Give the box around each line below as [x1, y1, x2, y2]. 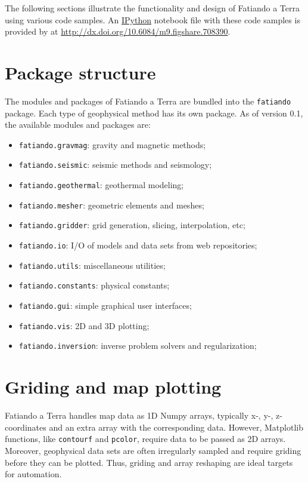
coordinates [5, 420, 46, 433]
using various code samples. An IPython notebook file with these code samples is [5, 13, 300, 26]
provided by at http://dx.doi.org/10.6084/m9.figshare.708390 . [5, 25, 231, 38]
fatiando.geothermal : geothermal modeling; [18, 179, 184, 191]
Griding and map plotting [5, 374, 222, 399]
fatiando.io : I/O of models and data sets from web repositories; [18, 239, 257, 251]
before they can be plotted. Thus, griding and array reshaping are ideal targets [5, 456, 293, 468]
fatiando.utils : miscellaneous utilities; [18, 259, 166, 271]
